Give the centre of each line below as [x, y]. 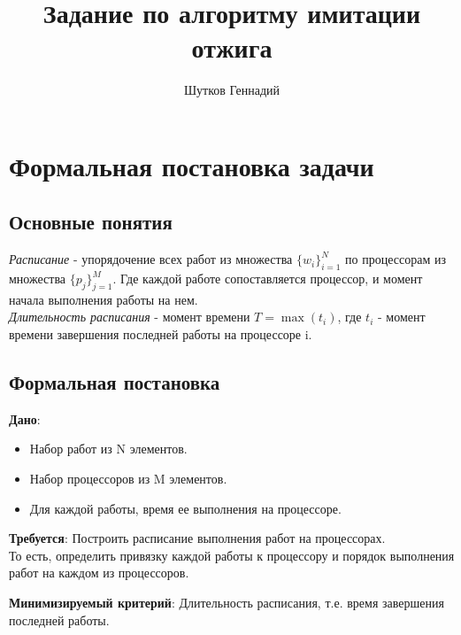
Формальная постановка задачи [192, 165]
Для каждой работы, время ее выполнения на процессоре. [185, 508]
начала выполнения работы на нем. [104, 299]
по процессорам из [396, 259]
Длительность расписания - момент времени [130, 317]
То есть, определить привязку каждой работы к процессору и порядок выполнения [232, 555]
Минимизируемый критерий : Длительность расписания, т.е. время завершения [227, 603]
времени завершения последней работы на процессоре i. [161, 334]
